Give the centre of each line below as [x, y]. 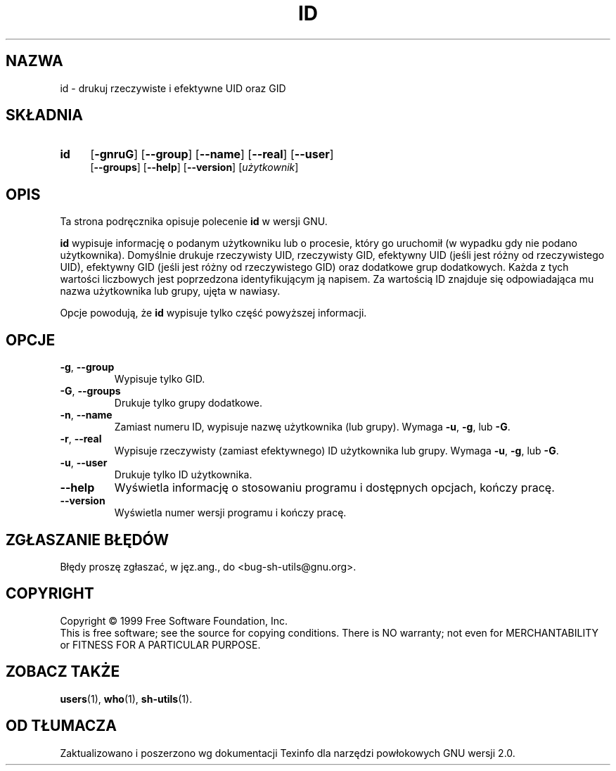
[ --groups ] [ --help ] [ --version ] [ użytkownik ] [194, 167]
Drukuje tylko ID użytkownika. [183, 475]
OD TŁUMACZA [61, 726]
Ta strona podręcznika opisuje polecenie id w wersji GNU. [194, 222]
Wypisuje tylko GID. [160, 379]
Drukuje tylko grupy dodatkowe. [188, 403]
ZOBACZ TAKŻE [63, 672]
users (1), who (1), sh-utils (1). [126, 699]
